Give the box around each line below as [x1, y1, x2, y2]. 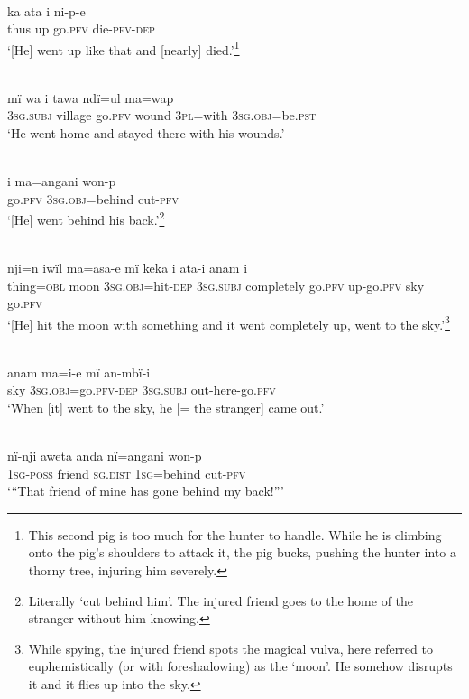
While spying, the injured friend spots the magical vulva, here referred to [28, 638, 433, 657]
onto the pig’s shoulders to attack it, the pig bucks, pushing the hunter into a [28, 543, 456, 562]
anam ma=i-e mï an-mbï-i [7, 362, 151, 381]
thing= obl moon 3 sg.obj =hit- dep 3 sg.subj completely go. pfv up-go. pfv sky [7, 275, 425, 294]
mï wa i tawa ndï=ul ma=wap [7, 88, 174, 107]
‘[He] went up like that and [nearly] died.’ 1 [7, 37, 240, 59]
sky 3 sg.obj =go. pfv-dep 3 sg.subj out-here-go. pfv [7, 380, 276, 399]
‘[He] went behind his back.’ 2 [7, 208, 165, 228]
